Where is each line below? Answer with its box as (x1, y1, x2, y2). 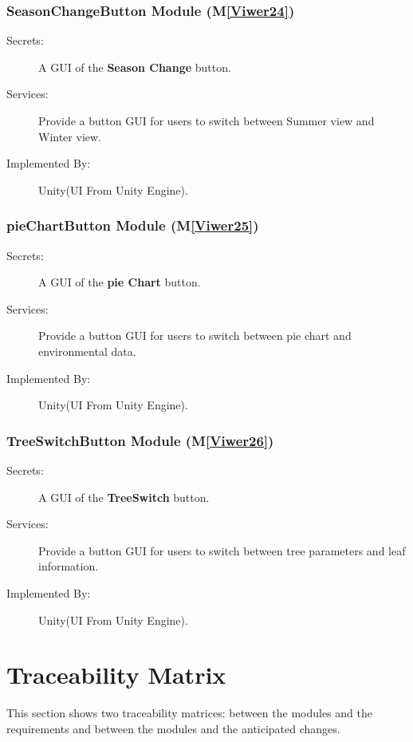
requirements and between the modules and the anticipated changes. (6, 720, 340, 736)
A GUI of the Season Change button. (38, 58, 231, 75)
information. (38, 558, 99, 574)
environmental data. (38, 342, 136, 359)
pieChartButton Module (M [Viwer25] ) (6, 215, 259, 235)
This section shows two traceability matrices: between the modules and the (6, 705, 372, 721)
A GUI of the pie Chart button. (38, 274, 201, 290)
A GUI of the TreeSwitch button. (38, 488, 210, 505)
